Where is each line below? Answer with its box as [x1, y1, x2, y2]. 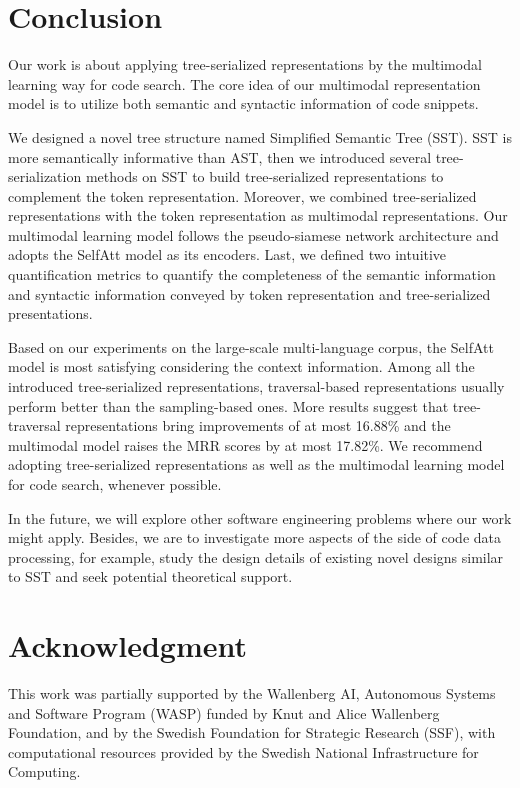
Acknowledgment [8, 625, 247, 666]
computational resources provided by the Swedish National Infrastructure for [8, 741, 479, 762]
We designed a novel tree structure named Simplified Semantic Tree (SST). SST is [8, 126, 512, 147]
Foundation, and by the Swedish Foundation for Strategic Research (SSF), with [8, 722, 496, 743]
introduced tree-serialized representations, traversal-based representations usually [8, 376, 505, 397]
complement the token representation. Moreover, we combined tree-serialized [8, 185, 477, 206]
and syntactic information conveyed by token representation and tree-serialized [8, 283, 491, 304]
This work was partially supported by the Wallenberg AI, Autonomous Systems [8, 683, 496, 704]
